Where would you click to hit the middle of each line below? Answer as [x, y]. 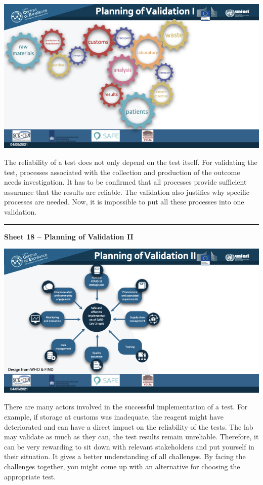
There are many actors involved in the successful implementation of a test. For [126, 407]
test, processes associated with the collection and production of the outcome [122, 172]
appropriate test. [30, 476]
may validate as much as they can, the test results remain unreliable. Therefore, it [131, 437]
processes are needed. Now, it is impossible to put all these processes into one [124, 202]
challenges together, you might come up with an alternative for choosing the [122, 466]
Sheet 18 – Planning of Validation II [69, 236]
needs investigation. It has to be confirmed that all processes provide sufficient [125, 182]
